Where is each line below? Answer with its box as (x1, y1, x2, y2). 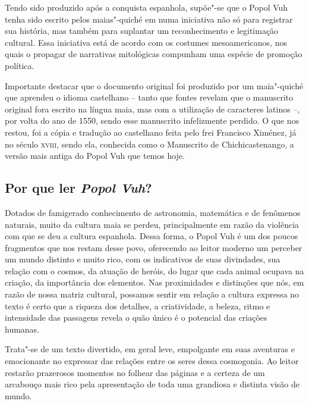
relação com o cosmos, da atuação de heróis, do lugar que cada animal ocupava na (5, 264, 304, 277)
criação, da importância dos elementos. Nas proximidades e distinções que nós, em (5, 276, 304, 289)
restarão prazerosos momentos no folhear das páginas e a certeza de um (5, 366, 265, 378)
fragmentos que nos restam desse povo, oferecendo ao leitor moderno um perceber (5, 241, 302, 253)
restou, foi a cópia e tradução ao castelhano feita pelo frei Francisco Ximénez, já (5, 126, 297, 138)
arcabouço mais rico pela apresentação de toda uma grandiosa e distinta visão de (5, 378, 299, 390)
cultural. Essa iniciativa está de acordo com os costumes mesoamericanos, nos (5, 36, 287, 48)
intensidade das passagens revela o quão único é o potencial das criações (5, 311, 267, 324)
